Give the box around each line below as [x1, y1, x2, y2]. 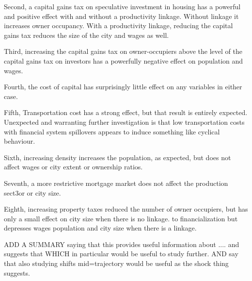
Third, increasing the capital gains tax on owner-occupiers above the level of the [4, 46, 242, 56]
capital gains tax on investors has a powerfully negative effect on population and [4, 55, 243, 66]
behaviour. [4, 136, 35, 146]
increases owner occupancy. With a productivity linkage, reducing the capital [4, 20, 233, 31]
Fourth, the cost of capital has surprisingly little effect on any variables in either [4, 82, 242, 92]
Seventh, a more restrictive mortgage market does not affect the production [4, 178, 228, 188]
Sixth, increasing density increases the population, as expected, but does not [4, 152, 231, 162]
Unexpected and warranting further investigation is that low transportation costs [4, 116, 245, 127]
